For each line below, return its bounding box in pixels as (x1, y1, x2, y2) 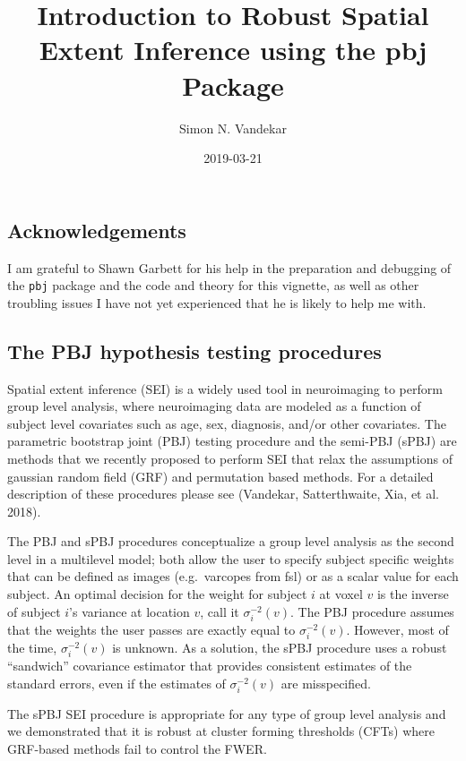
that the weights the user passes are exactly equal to (7, 620, 296, 638)
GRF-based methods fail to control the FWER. (7, 740, 267, 758)
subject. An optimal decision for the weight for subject (7, 585, 307, 603)
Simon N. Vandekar (179, 118, 287, 137)
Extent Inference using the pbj (39, 31, 427, 68)
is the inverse (376, 585, 449, 603)
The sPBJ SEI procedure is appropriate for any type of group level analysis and (7, 704, 446, 723)
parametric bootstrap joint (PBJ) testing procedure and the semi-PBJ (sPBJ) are (7, 432, 457, 450)
